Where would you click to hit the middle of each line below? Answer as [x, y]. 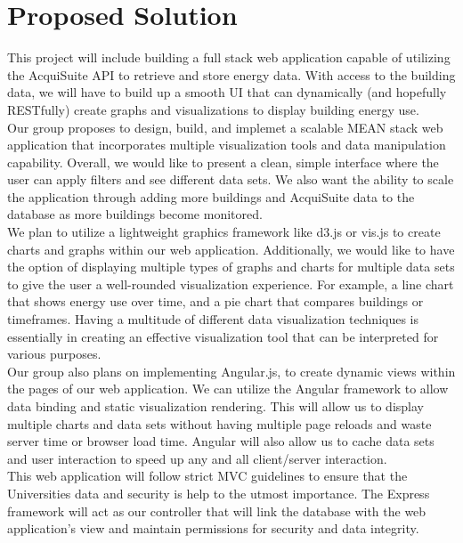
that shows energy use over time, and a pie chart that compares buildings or [215, 301]
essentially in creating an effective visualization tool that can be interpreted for [223, 336]
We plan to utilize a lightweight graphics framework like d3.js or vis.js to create [224, 232]
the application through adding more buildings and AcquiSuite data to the [211, 196]
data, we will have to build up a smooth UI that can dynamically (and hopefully [227, 92]
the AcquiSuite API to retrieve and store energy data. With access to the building [231, 74]
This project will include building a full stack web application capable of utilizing [229, 57]
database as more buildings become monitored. [135, 214]
